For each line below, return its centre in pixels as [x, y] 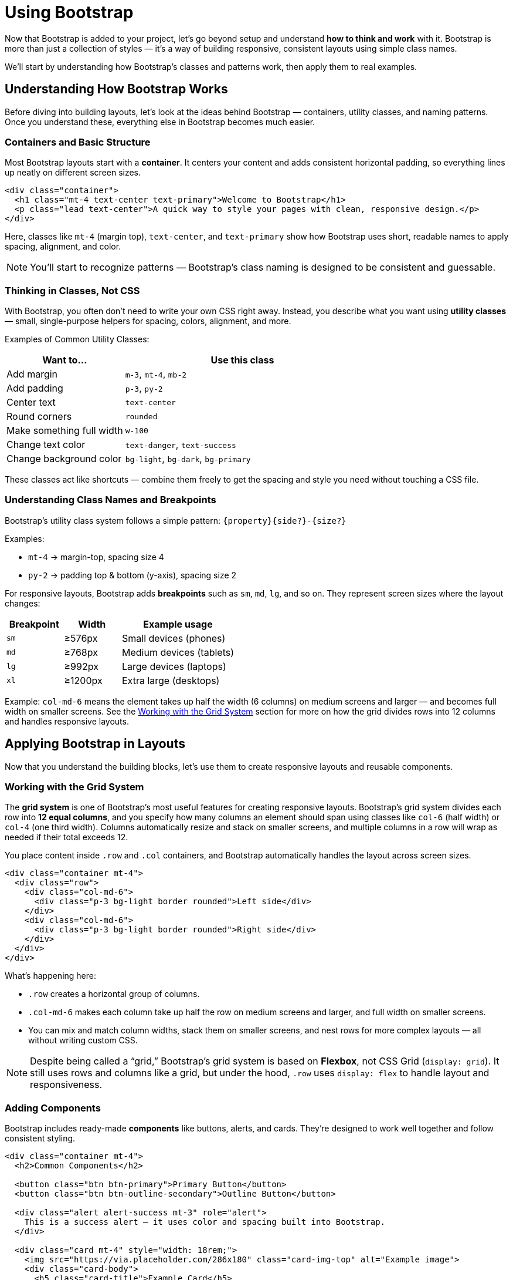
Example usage [178, 624]
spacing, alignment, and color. [63, 247]
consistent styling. [40, 1138]
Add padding [35, 388]
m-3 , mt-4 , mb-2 [156, 374]
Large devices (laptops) [174, 666]
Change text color [46, 445]
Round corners [39, 417]
